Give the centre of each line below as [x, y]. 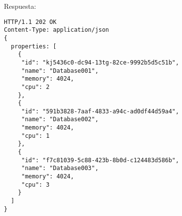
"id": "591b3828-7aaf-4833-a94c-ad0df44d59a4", [100, 111]
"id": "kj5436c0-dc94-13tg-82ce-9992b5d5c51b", [100, 62]
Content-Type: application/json [57, 30]
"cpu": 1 [35, 136]
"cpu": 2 [35, 87]
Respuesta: [20, 6]
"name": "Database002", [60, 119]
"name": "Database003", [60, 168]
